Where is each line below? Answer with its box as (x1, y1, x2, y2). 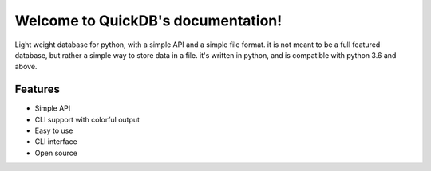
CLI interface (34, 137, 77, 146)
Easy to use (34, 126, 73, 135)
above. (14, 62, 38, 72)
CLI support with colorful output (34, 115, 140, 124)
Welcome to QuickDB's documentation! (14, 12, 283, 29)
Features (14, 83, 60, 96)
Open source (34, 148, 77, 157)
